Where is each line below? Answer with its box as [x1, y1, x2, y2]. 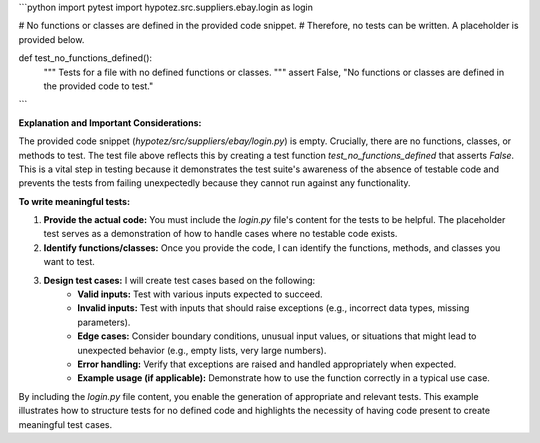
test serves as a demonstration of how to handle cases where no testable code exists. [43, 228, 398, 240]
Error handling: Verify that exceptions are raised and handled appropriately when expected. [77, 358, 457, 370]
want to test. [43, 256, 95, 268]
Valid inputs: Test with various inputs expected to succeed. [77, 288, 324, 300]
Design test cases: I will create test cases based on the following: [43, 274, 316, 286]
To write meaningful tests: [18, 195, 130, 207]
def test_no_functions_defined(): [18, 52, 153, 64]
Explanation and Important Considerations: [18, 116, 202, 129]
